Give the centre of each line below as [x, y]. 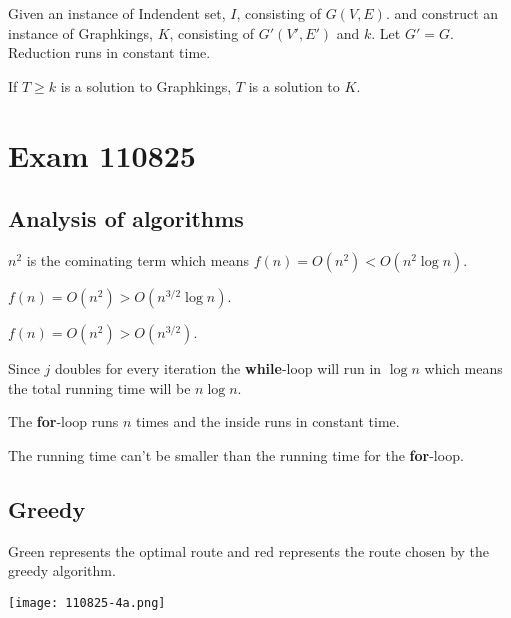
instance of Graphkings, [80, 32]
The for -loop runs [63, 421]
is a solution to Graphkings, [146, 85]
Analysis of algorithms [126, 218]
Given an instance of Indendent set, [117, 13]
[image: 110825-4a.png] [87, 602]
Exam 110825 [102, 154]
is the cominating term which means [137, 259]
